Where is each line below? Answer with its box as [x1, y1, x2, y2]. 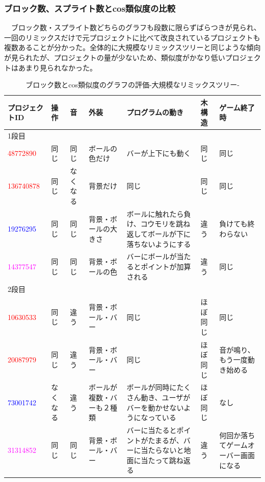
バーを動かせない [126, 402, 184, 412]
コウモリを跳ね [140, 218, 191, 229]
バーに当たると [126, 425, 177, 435]
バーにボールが [126, 251, 177, 262]
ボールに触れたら [126, 208, 184, 219]
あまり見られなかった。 [18, 62, 97, 73]
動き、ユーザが [141, 392, 191, 403]
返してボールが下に [126, 228, 191, 239]
